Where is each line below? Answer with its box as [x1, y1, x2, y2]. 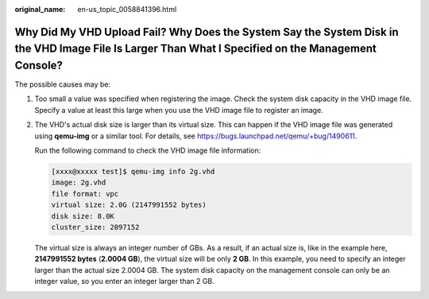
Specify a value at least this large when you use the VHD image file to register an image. [34, 105, 323, 115]
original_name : [14, 5, 66, 14]
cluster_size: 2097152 [51, 223, 140, 231]
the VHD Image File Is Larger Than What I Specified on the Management [14, 42, 377, 56]
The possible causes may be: [14, 80, 111, 89]
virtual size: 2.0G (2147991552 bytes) [51, 200, 207, 210]
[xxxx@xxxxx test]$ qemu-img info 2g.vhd [51, 167, 215, 177]
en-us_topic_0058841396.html [77, 5, 177, 14]
